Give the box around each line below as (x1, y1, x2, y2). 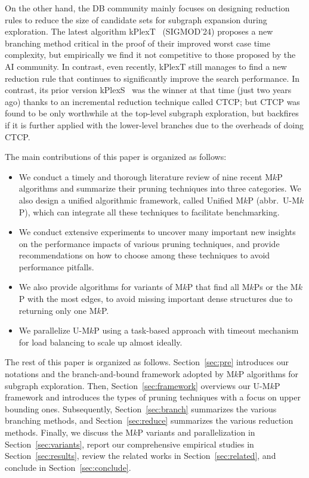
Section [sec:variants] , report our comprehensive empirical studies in (5, 437, 254, 450)
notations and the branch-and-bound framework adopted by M (5, 368, 234, 380)
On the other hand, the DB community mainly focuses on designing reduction (5, 2, 290, 14)
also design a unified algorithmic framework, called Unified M (18, 193, 244, 206)
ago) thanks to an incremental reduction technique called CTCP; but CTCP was (5, 95, 300, 107)
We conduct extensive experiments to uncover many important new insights (18, 226, 296, 238)
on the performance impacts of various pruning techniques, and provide (18, 237, 280, 249)
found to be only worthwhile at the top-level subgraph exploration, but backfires (5, 107, 299, 119)
